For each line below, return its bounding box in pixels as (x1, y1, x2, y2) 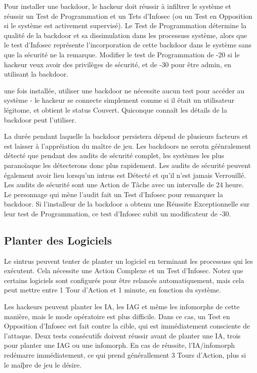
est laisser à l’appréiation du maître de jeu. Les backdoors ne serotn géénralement (4, 140, 251, 151)
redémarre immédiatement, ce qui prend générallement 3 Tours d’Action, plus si (4, 350, 246, 360)
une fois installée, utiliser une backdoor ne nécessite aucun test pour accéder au (4, 85, 245, 95)
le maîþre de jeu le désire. (4, 359, 82, 370)
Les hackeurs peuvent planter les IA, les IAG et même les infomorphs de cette (4, 301, 240, 312)
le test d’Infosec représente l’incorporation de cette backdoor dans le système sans (4, 40, 252, 50)
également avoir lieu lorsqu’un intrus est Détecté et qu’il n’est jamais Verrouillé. (4, 169, 246, 180)
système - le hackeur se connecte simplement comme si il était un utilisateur (4, 95, 234, 105)
